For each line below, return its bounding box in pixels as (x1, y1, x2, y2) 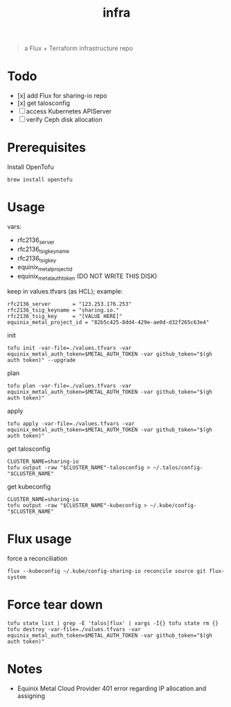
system (7, 573, 26, 580)
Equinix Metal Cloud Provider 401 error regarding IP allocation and (17, 684, 207, 692)
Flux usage (7, 531, 72, 547)
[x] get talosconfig (17, 99, 71, 107)
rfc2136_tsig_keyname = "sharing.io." (7, 306, 119, 314)
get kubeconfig (7, 482, 51, 491)
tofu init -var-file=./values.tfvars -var (7, 344, 132, 351)
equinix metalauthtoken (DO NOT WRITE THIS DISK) (17, 272, 157, 282)
